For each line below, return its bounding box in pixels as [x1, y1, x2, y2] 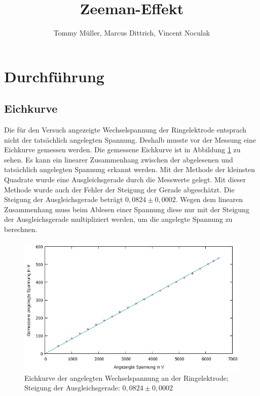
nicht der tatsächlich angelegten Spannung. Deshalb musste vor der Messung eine [4, 134, 256, 145]
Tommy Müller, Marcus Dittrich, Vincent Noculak [53, 27, 210, 38]
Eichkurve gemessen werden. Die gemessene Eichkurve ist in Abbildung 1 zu [4, 144, 241, 155]
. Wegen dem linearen [175, 194, 243, 205]
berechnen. [4, 224, 38, 235]
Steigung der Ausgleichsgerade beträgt [4, 194, 123, 205]
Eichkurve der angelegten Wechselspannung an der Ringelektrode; [24, 372, 229, 383]
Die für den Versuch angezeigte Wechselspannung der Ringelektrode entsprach [4, 124, 247, 135]
